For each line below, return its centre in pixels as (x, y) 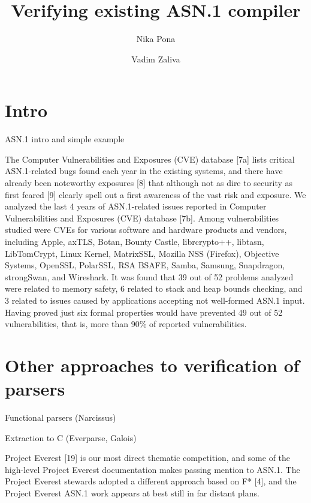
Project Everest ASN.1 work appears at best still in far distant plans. (132, 493)
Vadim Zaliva (156, 59)
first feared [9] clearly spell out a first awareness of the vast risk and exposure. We (155, 194)
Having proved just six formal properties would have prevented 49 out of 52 (144, 312)
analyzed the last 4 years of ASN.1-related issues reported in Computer (136, 206)
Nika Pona (156, 39)
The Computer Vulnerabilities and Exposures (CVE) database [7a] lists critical (150, 159)
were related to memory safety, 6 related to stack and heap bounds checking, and (154, 288)
